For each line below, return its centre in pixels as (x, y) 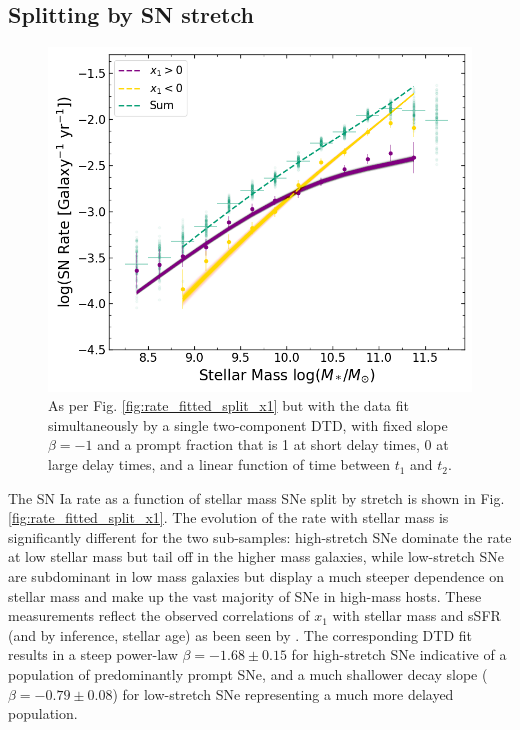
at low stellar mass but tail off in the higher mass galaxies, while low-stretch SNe (256, 556)
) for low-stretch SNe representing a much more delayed (283, 693)
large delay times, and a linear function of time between (219, 464)
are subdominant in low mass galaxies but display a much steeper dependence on (256, 576)
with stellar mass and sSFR (416, 615)
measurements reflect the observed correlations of (159, 615)
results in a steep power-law (93, 654)
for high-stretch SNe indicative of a (399, 654)
